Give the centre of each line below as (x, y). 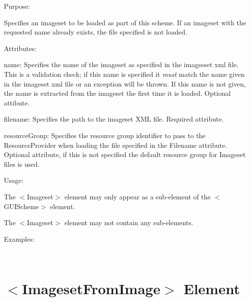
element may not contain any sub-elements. (129, 222)
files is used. (22, 164)
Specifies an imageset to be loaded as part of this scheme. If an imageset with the (125, 22)
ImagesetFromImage (91, 289)
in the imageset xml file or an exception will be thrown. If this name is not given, (125, 83)
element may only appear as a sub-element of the (137, 196)
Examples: (19, 239)
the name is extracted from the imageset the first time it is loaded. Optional (117, 93)
